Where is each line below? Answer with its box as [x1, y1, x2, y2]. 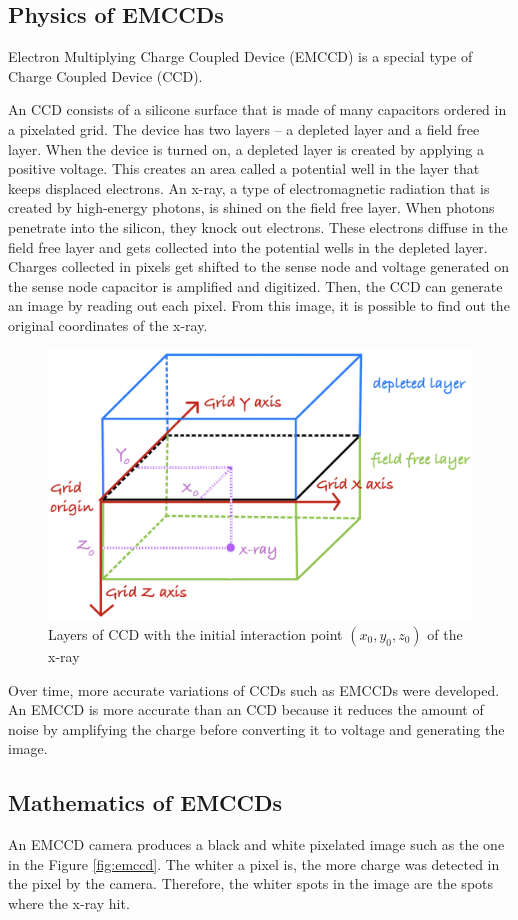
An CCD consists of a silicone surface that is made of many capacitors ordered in [8, 99, 507, 120]
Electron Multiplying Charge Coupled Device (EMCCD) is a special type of [8, 46, 473, 67]
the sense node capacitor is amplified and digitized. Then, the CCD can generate [8, 275, 503, 296]
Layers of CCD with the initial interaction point [48, 623, 343, 644]
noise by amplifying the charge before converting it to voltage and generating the [8, 718, 505, 739]
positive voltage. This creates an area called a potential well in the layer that [8, 158, 480, 179]
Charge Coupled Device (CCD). [8, 65, 203, 86]
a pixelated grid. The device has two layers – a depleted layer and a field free [8, 118, 480, 139]
